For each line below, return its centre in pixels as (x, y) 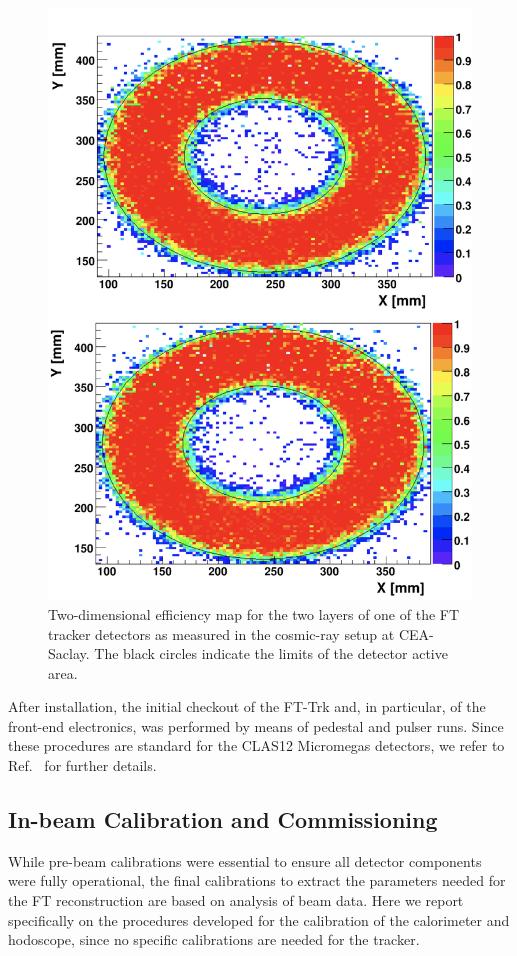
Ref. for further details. (82, 765)
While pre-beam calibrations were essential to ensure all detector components (245, 860)
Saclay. (69, 653)
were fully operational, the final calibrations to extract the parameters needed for (257, 880)
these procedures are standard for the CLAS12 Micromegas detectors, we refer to (256, 745)
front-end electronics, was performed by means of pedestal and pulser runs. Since (256, 725)
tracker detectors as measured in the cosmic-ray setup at (221, 633)
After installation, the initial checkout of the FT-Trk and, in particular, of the (247, 706)
